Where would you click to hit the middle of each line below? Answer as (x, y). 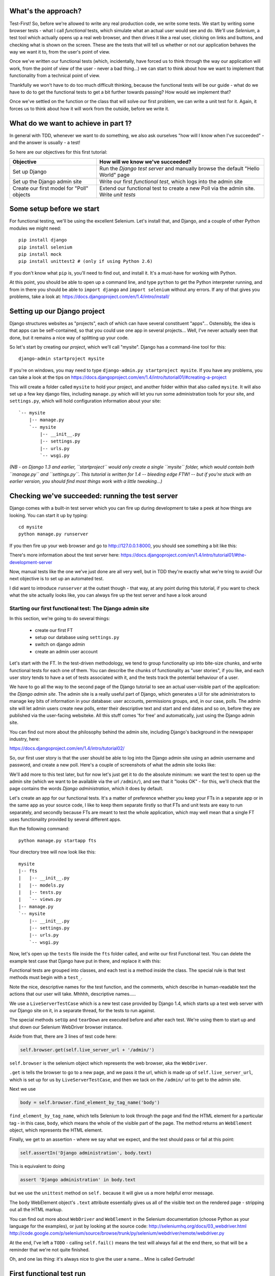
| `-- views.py (40, 899)
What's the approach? (45, 11)
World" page (115, 175)
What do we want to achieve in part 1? (71, 123)
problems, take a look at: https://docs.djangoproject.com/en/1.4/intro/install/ (90, 297)
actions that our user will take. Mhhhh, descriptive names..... (73, 994)
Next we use (22, 1089)
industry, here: (25, 739)
